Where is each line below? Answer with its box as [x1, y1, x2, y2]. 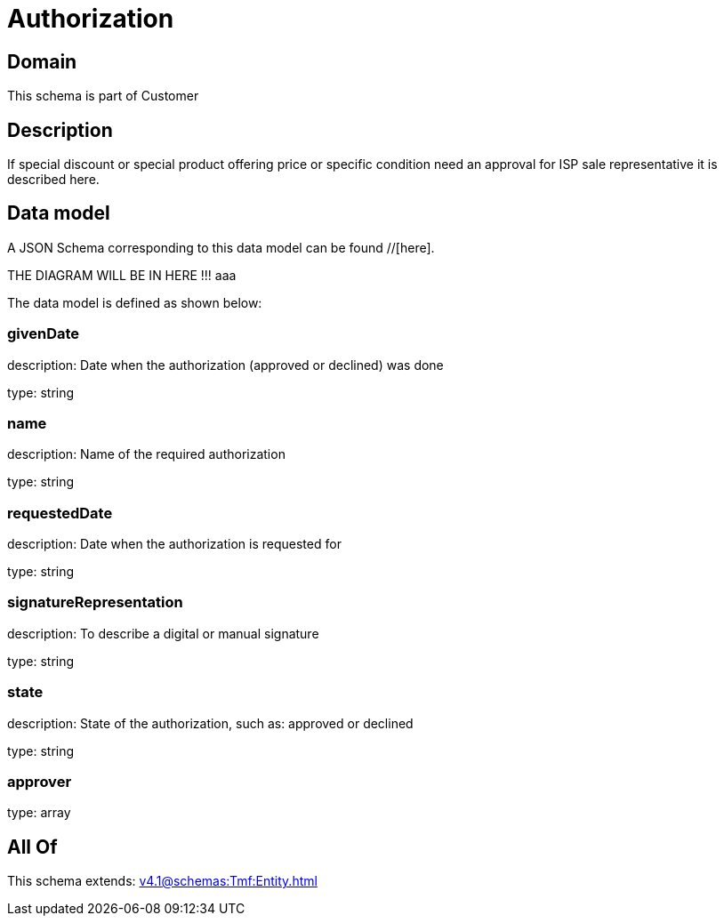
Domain [7, 50, 77, 73]
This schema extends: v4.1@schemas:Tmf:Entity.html [7, 873, 318, 889]
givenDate [7, 325, 80, 343]
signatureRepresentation [7, 593, 183, 612]
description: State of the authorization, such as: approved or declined [7, 715, 414, 731]
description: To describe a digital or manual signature [7, 625, 319, 641]
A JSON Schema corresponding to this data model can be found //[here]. [7, 239, 435, 255]
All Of [7, 835, 58, 858]
